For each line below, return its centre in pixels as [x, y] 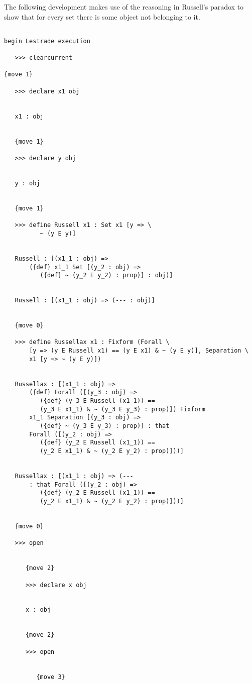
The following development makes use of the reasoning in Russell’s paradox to [124, 7]
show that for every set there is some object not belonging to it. [102, 16]
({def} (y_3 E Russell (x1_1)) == [97, 401]
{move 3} [51, 677]
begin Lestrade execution [47, 41]
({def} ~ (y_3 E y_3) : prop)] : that [105, 426]
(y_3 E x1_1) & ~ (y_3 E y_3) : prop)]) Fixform [122, 409]
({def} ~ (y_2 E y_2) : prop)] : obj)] [106, 275]
